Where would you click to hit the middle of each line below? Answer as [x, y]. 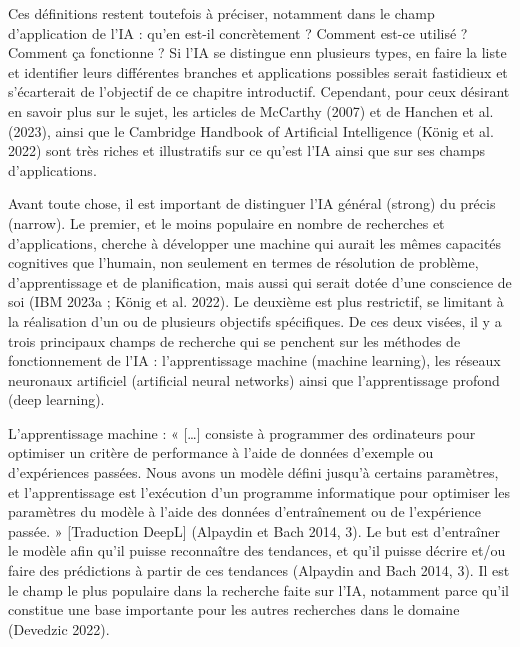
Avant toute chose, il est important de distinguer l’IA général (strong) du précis [252, 203]
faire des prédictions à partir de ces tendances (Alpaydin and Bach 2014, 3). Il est [259, 570]
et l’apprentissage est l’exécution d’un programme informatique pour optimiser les [259, 491]
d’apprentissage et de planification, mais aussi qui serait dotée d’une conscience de [260, 281]
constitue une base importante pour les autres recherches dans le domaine [234, 609]
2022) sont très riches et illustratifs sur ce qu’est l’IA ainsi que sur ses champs [247, 150]
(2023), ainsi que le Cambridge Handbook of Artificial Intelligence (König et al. [251, 130]
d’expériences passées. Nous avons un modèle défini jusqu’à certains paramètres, [253, 472]
